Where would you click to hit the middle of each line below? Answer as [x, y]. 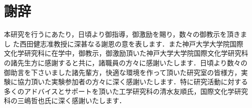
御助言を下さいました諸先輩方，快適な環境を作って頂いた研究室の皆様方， [123, 72]
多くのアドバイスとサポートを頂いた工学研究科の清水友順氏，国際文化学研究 [126, 91]
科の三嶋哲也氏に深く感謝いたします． [65, 100]
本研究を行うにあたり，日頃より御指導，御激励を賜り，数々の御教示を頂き [122, 34]
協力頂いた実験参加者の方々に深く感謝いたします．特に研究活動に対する [133, 82]
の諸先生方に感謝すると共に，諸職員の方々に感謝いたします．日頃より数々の [126, 62]
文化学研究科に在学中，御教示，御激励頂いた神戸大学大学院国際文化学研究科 [126, 53]
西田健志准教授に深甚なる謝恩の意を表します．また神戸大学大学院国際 [132, 43]
